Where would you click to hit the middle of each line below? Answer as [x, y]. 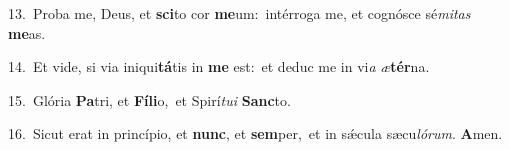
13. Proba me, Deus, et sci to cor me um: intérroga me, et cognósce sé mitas [239, 13]
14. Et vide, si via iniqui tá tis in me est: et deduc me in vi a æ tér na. [219, 66]
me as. [27, 32]
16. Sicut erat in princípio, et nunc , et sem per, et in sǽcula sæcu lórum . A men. [255, 133]
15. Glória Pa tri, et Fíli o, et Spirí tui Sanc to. [149, 99]
